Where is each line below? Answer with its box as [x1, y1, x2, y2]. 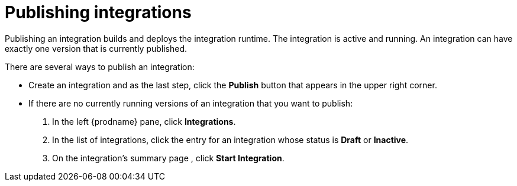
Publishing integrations [5, 2, 192, 22]
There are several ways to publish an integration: [5, 61, 195, 72]
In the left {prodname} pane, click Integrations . [52, 116, 236, 127]
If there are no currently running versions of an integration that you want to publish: [28, 98, 353, 108]
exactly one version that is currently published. [5, 43, 188, 54]
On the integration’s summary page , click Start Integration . [52, 152, 285, 163]
